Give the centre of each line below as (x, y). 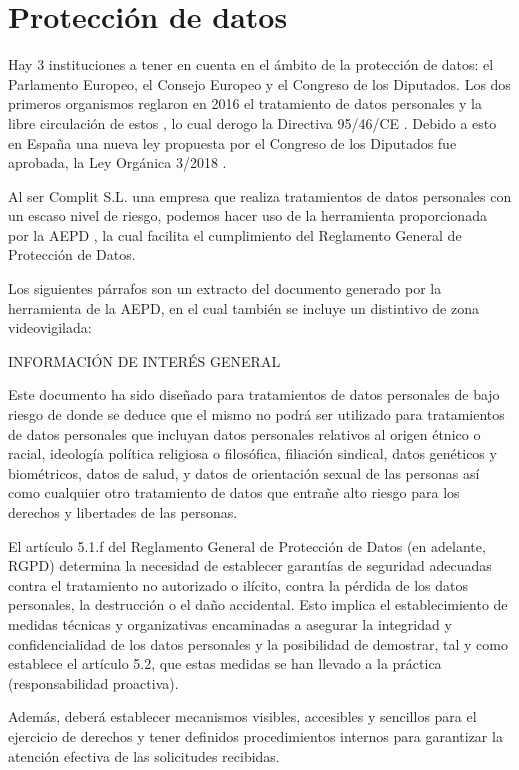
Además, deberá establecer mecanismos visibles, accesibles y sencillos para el (242, 716)
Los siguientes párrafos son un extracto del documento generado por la (225, 288)
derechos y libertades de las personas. (123, 512)
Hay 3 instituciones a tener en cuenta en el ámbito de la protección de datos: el (251, 64)
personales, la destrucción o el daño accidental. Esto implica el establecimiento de (258, 604)
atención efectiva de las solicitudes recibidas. (144, 755)
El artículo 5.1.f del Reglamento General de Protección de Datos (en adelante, (247, 545)
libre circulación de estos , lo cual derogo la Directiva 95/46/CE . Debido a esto (252, 122)
